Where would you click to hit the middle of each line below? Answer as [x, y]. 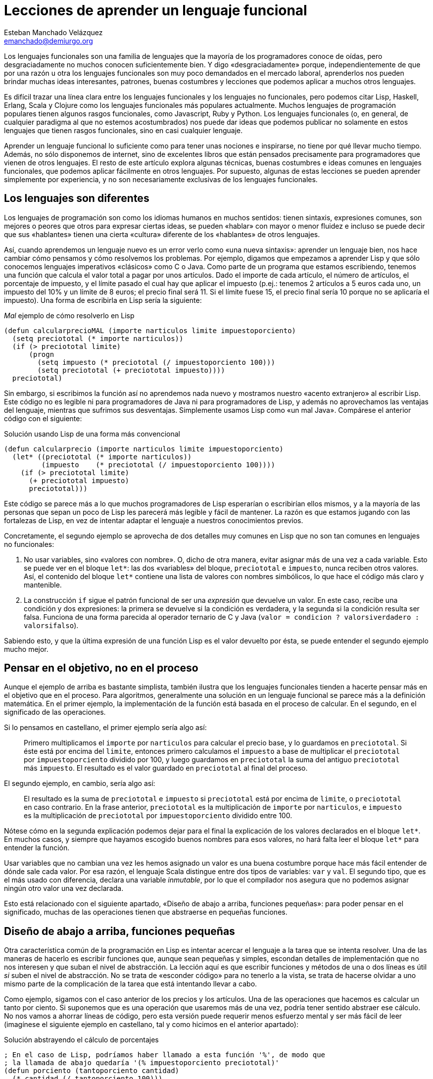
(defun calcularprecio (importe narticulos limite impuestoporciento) [144, 449]
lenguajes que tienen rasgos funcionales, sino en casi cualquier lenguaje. [123, 130]
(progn [42, 354]
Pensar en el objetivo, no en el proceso [101, 668]
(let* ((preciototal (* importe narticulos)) [102, 457]
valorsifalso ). [51, 625]
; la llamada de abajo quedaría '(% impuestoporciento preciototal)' [142, 1063]
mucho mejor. [26, 649]
